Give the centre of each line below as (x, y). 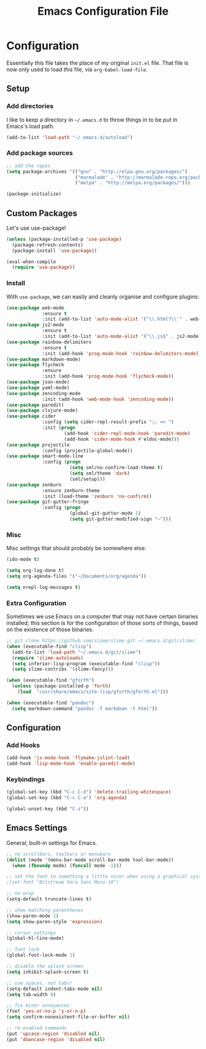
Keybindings (25, 779)
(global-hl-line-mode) (35, 938)
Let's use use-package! (36, 228)
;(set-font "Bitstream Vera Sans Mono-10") (63, 883)
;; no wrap (20, 894)
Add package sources (40, 153)
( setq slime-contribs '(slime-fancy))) (63, 669)
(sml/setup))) (87, 479)
